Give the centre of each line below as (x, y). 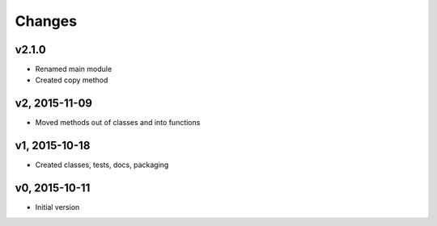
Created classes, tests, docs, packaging (102, 165)
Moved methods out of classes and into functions (118, 123)
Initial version (57, 207)
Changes (46, 21)
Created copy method (72, 80)
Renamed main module (74, 69)
